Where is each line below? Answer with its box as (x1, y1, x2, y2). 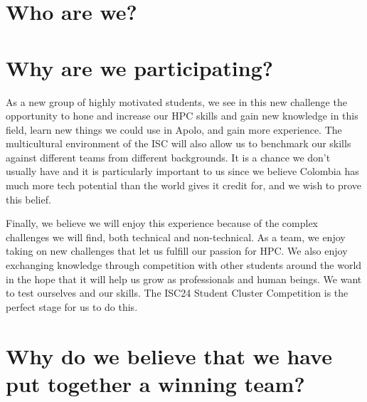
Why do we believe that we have (6, 341, 332, 370)
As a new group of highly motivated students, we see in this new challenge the (6, 94, 347, 109)
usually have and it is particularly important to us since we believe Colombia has (6, 164, 359, 179)
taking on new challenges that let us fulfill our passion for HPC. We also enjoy (6, 243, 348, 258)
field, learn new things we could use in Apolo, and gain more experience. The (6, 122, 342, 137)
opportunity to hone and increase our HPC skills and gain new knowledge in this (6, 108, 358, 123)
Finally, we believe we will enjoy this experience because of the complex (6, 216, 319, 231)
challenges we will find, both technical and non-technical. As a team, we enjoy (6, 229, 346, 244)
